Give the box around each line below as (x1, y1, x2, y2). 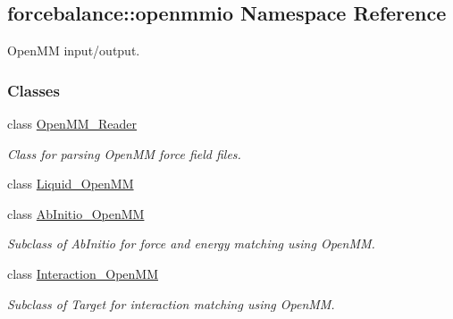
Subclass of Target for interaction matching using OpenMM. (7, 294, 335, 313)
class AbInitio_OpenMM (7, 204, 145, 222)
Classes (7, 79, 60, 101)
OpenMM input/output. (7, 41, 140, 60)
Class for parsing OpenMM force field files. (7, 144, 241, 163)
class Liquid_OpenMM (7, 174, 134, 193)
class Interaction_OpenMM (7, 264, 158, 282)
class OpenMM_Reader (7, 114, 138, 133)
